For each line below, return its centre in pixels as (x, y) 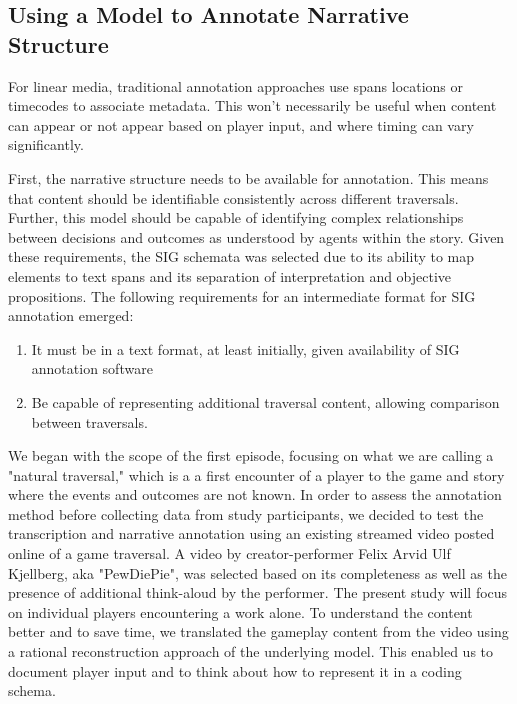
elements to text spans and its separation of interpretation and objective (230, 275)
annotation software (92, 368)
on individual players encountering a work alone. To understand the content (240, 611)
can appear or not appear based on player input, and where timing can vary (241, 124)
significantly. (46, 144)
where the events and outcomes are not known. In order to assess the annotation (255, 494)
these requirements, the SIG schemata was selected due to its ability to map (241, 256)
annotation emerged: (71, 315)
